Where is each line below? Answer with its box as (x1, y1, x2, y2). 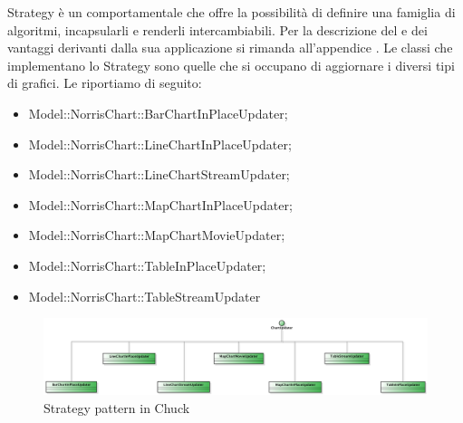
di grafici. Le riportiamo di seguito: (7, 73, 202, 92)
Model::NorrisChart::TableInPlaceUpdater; (28, 255, 266, 274)
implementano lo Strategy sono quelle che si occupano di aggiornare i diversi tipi (7, 55, 455, 74)
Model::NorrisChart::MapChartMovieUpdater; (28, 226, 285, 245)
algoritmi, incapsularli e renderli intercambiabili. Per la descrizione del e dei (7, 20, 428, 39)
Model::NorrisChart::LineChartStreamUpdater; (28, 165, 290, 184)
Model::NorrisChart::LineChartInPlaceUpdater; (28, 134, 292, 153)
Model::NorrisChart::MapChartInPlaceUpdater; (28, 195, 293, 214)
